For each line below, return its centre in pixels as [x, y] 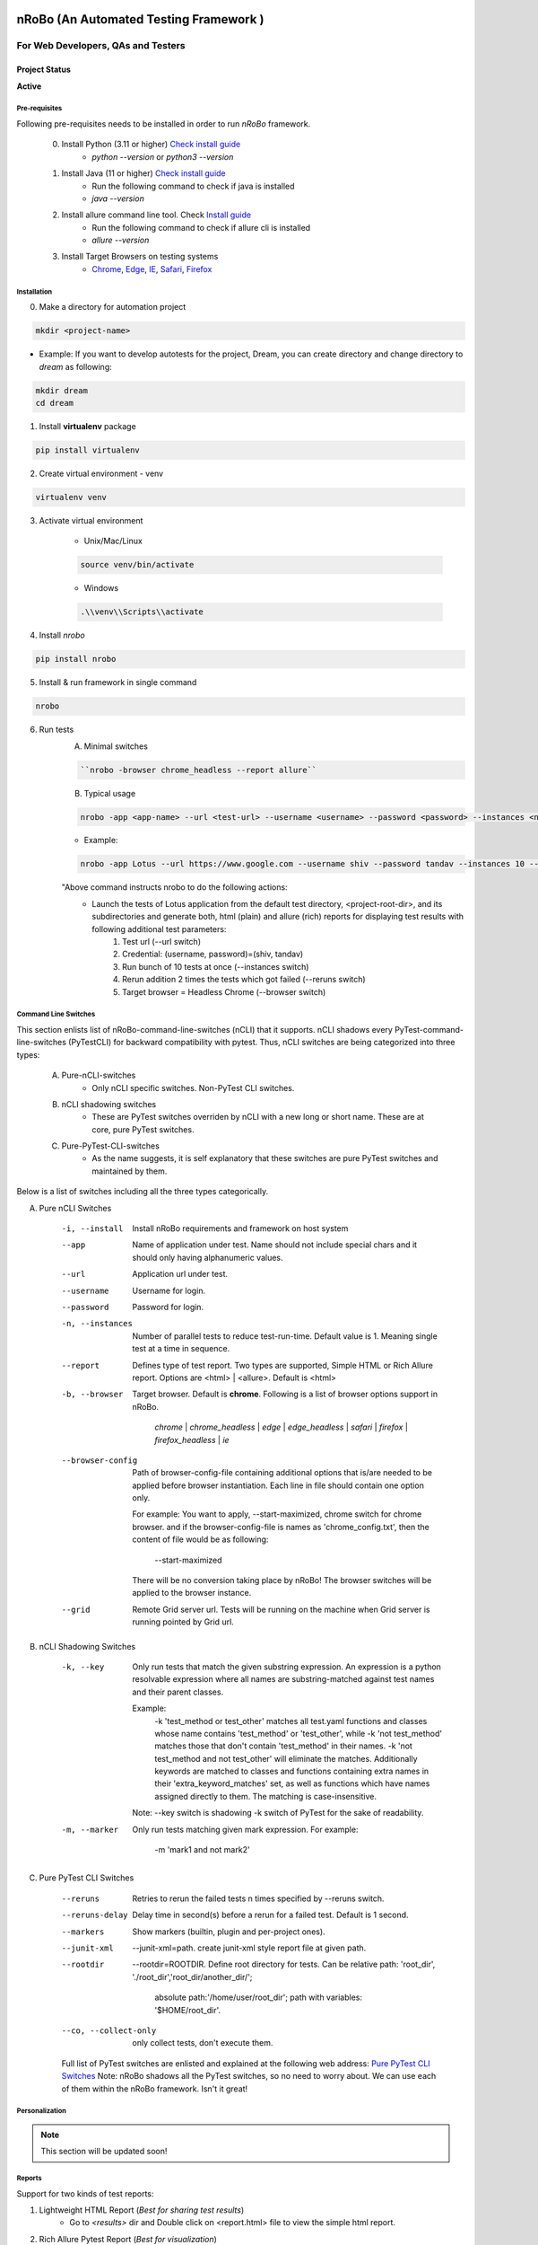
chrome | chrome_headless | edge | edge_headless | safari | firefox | [281, 1427]
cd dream [55, 403]
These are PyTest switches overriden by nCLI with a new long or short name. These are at [258, 1117]
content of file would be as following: [200, 1539]
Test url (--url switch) [162, 942]
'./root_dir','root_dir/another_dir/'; [192, 1976]
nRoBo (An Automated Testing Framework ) [140, 19]
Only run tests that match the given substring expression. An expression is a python [286, 1667]
